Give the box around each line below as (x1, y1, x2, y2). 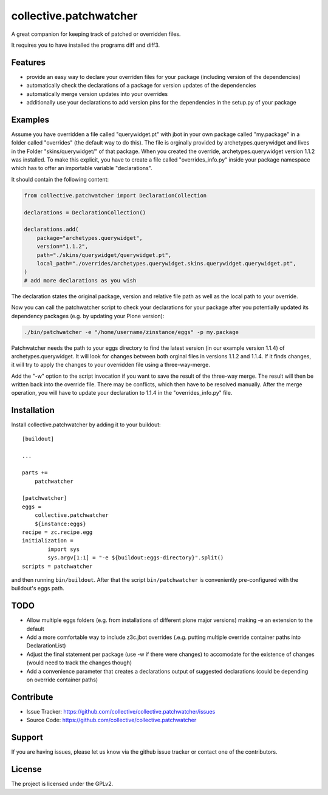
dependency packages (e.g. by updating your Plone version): (11, 312, 165, 319)
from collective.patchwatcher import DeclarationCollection (24, 192, 207, 199)
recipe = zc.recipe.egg (22, 529, 93, 536)
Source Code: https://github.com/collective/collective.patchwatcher (26, 717, 197, 724)
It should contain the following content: (11, 176, 109, 183)
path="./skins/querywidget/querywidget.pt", (36, 251, 172, 258)
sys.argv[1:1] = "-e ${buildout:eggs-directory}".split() (47, 554, 224, 561)
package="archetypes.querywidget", (36, 234, 143, 241)
